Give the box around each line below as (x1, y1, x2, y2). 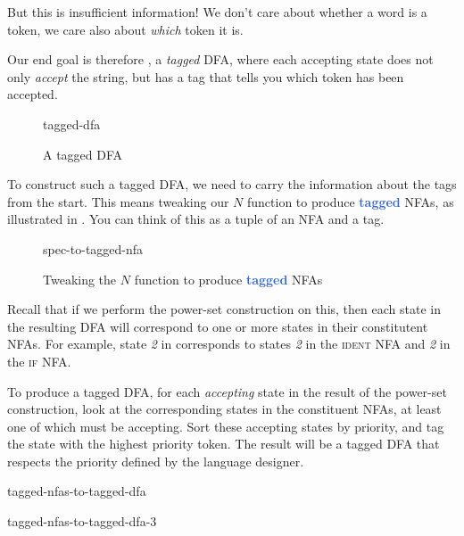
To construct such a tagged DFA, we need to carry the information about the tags (7, 175, 457, 194)
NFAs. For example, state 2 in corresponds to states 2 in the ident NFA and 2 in (7, 334, 451, 353)
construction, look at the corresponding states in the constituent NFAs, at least (7, 400, 442, 418)
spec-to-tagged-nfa (43, 239, 144, 258)
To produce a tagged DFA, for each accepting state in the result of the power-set (7, 382, 447, 400)
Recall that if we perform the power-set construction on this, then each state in (7, 300, 441, 318)
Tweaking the (43, 269, 117, 288)
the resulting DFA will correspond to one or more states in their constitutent (7, 317, 428, 335)
